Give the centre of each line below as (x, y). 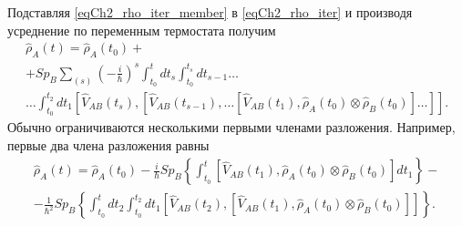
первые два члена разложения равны (108, 144)
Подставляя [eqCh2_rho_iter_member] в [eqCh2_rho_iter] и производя (210, 12)
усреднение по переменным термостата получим (142, 30)
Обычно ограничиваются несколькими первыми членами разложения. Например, (231, 127)
